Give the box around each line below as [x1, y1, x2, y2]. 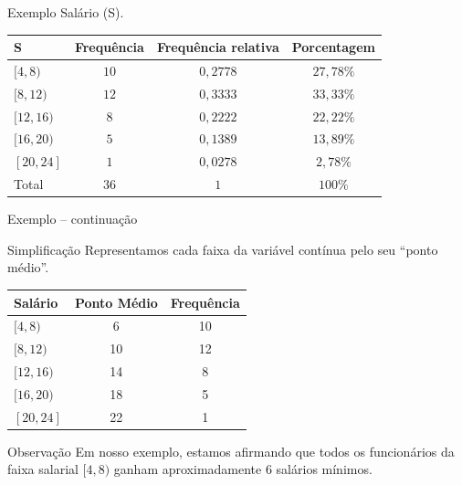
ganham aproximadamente [113, 459, 262, 479]
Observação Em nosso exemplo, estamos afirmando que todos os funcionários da [7, 441, 455, 460]
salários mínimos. [276, 459, 373, 479]
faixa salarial [7, 459, 79, 479]
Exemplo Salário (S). [7, 3, 124, 21]
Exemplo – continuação [7, 209, 138, 228]
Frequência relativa [156, 37, 279, 57]
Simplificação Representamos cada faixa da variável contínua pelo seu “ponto [7, 239, 438, 258]
